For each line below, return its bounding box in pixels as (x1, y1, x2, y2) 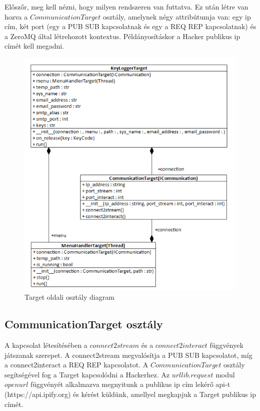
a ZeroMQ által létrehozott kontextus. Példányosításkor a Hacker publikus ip (4, 31, 240, 41)
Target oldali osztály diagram (24, 292, 114, 302)
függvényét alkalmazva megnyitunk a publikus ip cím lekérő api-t (30, 379, 230, 389)
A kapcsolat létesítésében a (4, 340, 87, 350)
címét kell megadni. (4, 41, 64, 51)
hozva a (4, 11, 28, 22)
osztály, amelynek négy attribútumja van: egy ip (103, 11, 251, 22)
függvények (209, 340, 243, 350)
